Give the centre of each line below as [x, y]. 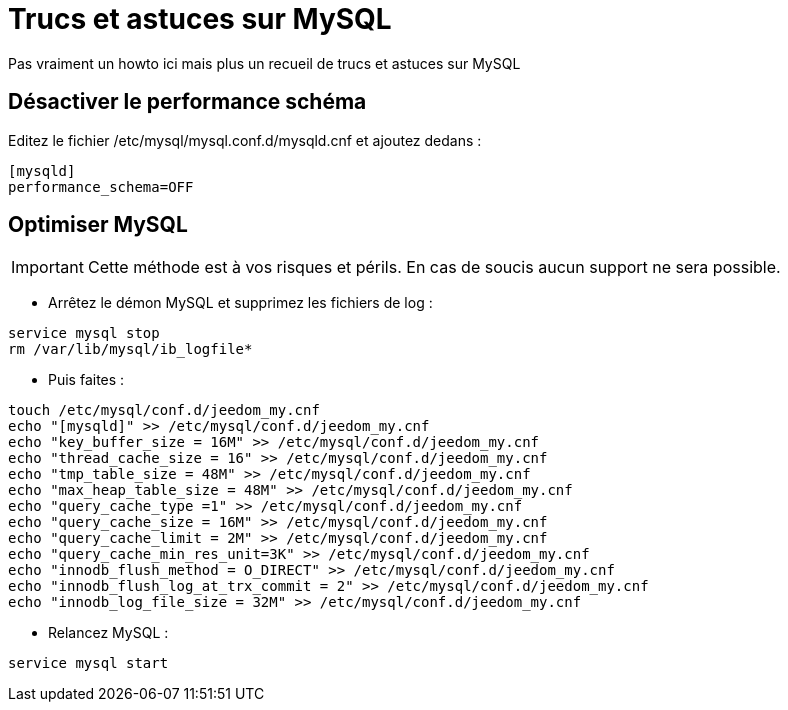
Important [47, 267]
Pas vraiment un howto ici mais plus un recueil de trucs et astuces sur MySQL [264, 63]
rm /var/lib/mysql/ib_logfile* [130, 349]
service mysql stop [84, 333]
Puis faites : [86, 380]
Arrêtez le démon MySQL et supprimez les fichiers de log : [240, 303]
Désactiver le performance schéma [187, 102]
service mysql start [88, 663]
